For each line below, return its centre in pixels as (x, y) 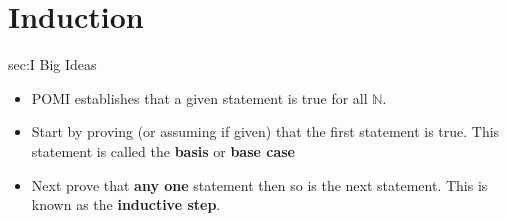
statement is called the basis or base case (163, 150)
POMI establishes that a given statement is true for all (199, 97)
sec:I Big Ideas (52, 64)
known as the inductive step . (126, 204)
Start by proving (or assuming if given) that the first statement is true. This (265, 131)
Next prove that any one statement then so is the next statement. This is (259, 184)
